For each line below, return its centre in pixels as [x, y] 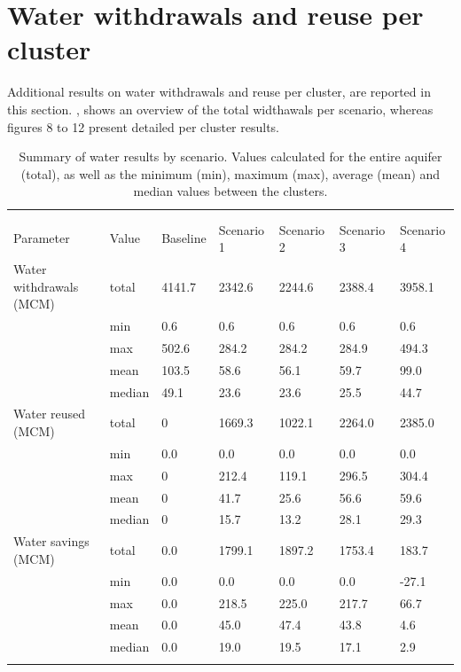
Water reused [50, 414]
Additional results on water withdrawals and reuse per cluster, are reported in [219, 92]
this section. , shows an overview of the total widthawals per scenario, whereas [220, 109]
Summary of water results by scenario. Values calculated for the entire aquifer [230, 156]
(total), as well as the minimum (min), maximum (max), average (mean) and [230, 173]
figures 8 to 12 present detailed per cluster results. [144, 126]
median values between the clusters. [230, 191]
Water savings [51, 541]
